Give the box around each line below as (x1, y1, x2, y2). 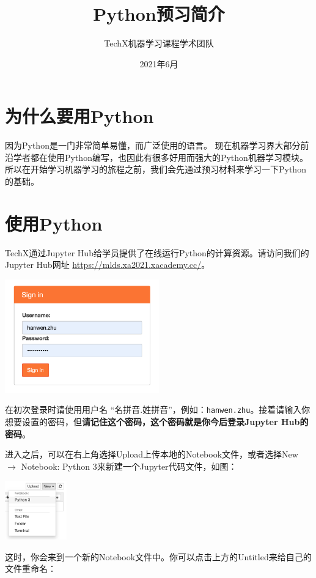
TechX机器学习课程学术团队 (104, 37, 214, 50)
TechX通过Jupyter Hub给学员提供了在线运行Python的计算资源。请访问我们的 (5, 246, 309, 259)
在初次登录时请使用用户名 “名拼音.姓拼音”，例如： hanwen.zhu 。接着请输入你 (5, 403, 310, 416)
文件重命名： (5, 562, 56, 575)
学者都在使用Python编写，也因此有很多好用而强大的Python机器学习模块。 (13, 150, 308, 163)
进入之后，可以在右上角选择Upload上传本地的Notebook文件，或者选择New (5, 448, 298, 461)
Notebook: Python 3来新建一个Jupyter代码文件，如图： (21, 459, 237, 472)
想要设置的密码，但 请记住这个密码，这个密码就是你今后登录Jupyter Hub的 (5, 415, 309, 428)
